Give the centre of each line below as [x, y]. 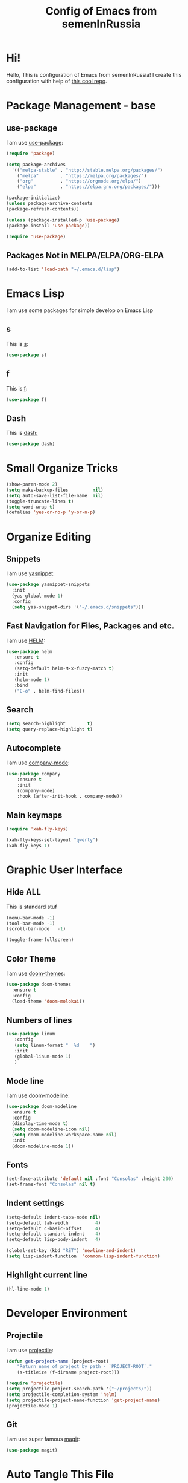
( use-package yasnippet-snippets [48, 585]
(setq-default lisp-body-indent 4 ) [54, 1240]
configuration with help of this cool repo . [57, 81]
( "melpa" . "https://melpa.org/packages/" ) [82, 176]
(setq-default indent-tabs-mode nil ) [54, 1217]
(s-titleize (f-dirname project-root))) [68, 1372]
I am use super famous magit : [43, 1439]
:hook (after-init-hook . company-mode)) [70, 797]
